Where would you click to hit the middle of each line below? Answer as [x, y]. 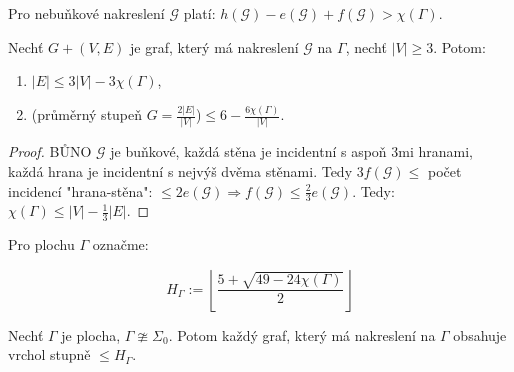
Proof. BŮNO [50, 151]
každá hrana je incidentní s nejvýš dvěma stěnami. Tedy [180, 171]
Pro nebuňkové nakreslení [86, 13]
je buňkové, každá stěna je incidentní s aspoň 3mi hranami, [292, 151]
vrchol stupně [49, 354]
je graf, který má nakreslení [214, 46]
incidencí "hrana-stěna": [80, 190]
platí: [199, 13]
